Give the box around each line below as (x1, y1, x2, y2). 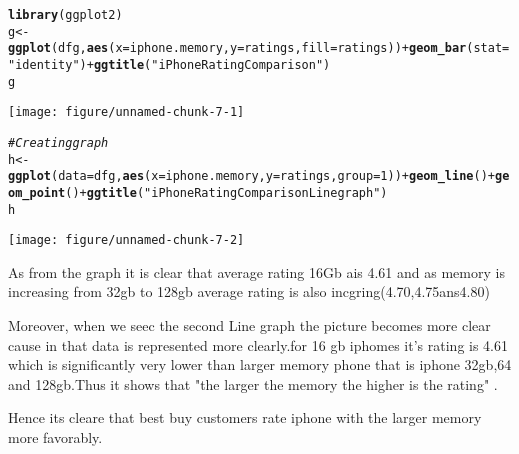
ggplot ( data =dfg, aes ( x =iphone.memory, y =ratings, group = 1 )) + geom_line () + (8, 169, 495, 184)
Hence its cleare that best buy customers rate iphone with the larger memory (8, 407, 482, 428)
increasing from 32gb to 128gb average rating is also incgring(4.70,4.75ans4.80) (8, 281, 490, 302)
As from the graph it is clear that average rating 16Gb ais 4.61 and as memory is (8, 261, 505, 282)
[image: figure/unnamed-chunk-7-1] (8, 105, 245, 120)
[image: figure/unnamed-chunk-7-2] (8, 233, 245, 248)
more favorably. (8, 427, 103, 448)
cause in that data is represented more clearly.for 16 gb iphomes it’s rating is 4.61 (8, 334, 509, 355)
